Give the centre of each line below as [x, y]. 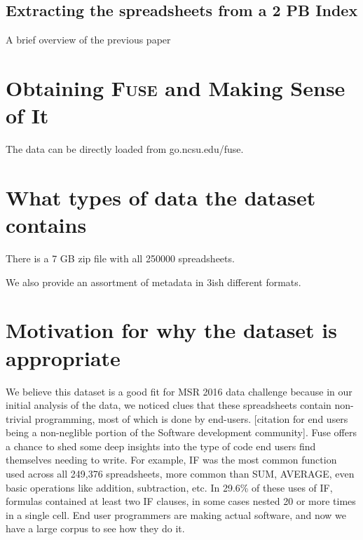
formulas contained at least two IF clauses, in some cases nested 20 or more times [181, 501]
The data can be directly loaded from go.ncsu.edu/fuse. [125, 149]
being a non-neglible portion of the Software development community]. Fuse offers [181, 432]
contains [46, 225]
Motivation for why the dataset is [172, 330]
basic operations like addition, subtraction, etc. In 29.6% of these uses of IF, [169, 487]
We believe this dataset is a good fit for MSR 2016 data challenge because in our [179, 391]
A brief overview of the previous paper [88, 40]
